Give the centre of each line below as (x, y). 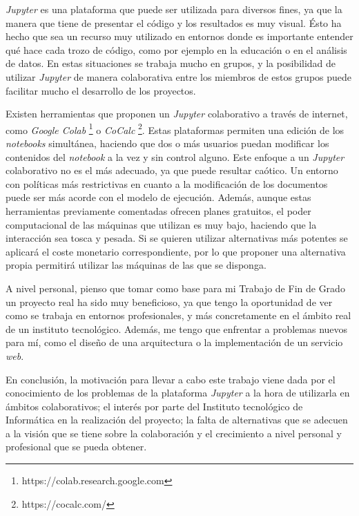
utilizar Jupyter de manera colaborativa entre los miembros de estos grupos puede (179, 76)
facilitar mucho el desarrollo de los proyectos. (101, 90)
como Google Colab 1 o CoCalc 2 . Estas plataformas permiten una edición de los (175, 128)
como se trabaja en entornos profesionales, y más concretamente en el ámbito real (178, 315)
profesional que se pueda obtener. (76, 447)
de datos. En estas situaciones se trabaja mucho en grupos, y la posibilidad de (171, 63)
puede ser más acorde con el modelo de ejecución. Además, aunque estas (158, 197)
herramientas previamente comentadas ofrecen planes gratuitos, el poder (158, 210)
